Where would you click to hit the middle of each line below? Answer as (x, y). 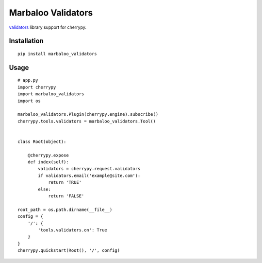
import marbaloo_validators (51, 94)
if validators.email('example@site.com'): (89, 175)
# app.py (28, 80)
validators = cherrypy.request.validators (89, 169)
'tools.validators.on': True (73, 230)
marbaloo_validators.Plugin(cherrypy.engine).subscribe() (88, 114)
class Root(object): (42, 141)
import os (29, 101)
